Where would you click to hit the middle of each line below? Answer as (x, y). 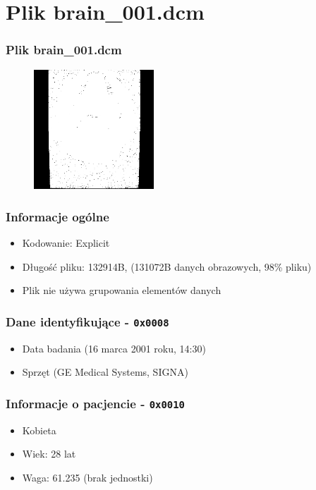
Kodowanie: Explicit (66, 243)
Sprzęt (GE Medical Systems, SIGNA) (105, 372)
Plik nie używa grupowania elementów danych (122, 290)
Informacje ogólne (57, 216)
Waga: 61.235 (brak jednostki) (87, 477)
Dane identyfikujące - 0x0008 (87, 321)
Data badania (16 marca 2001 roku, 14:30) (114, 348)
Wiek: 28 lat (49, 454)
